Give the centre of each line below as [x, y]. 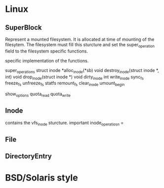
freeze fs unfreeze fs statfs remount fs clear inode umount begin [65, 84]
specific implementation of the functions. [47, 61]
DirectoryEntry [28, 157]
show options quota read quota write [38, 94]
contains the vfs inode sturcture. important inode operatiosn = [64, 123]
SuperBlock [23, 28]
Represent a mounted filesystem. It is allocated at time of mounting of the [80, 39]
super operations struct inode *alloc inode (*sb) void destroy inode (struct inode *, [82, 71]
